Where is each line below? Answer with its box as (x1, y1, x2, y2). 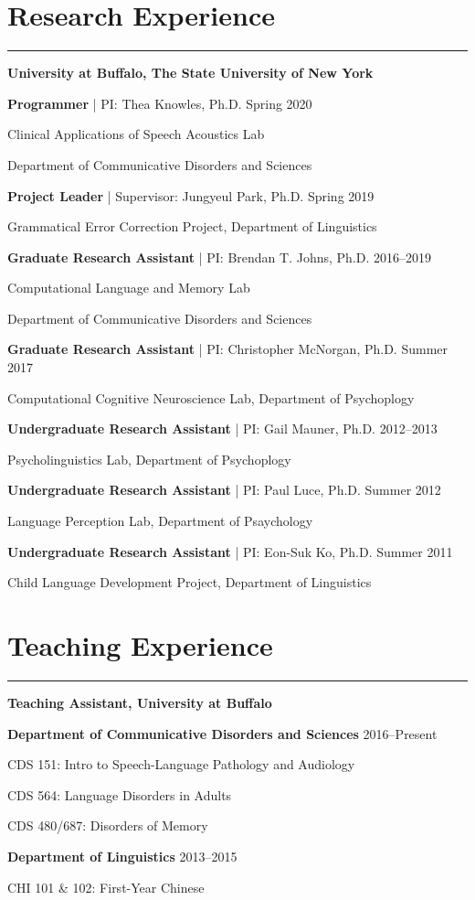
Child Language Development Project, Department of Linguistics (7, 573, 372, 592)
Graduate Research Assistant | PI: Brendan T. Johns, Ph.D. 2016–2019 (7, 247, 431, 266)
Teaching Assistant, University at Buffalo (7, 692, 272, 712)
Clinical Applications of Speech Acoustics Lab (7, 124, 265, 144)
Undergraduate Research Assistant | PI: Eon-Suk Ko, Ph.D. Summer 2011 (7, 541, 453, 561)
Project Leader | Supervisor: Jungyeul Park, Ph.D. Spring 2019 (7, 186, 375, 205)
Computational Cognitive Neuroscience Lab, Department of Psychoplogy (7, 388, 415, 407)
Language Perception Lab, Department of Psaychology (7, 511, 313, 530)
